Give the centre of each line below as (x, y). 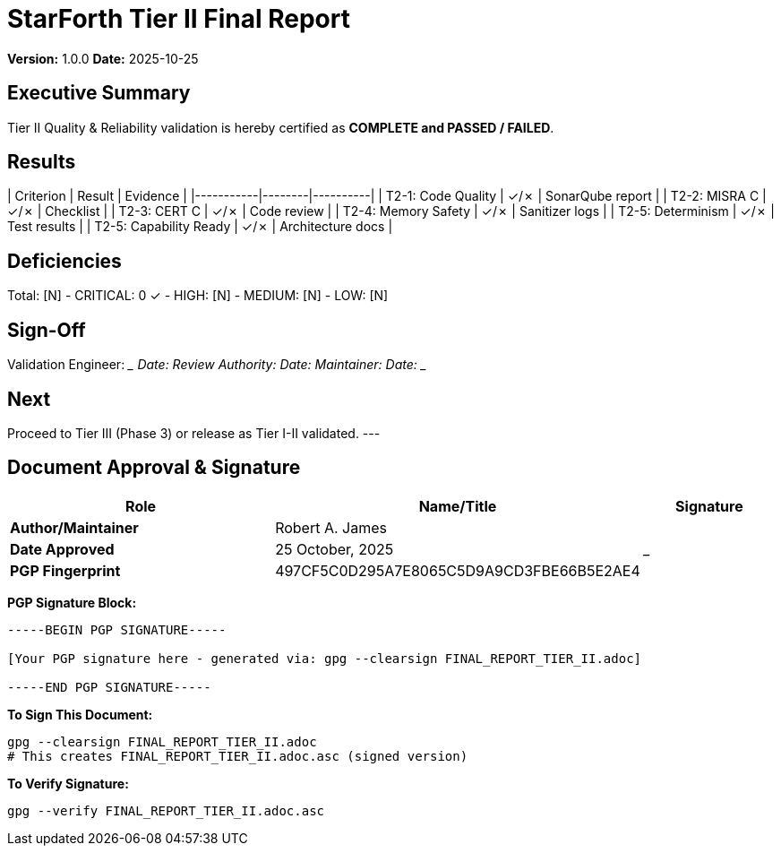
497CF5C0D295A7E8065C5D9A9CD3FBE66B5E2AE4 (458, 570)
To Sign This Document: (80, 714)
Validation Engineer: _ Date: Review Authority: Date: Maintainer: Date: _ (217, 365)
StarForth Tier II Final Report (179, 19)
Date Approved (62, 549)
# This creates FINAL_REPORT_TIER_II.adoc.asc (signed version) (238, 756)
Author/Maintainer (74, 527)
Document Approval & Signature (154, 468)
